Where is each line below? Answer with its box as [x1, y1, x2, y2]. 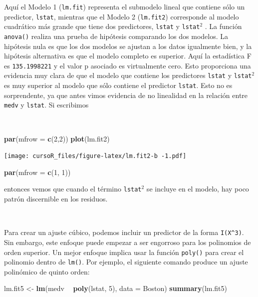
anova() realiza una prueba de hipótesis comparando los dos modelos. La [4, 30, 229, 41]
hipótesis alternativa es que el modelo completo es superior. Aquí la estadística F [4, 50, 252, 61]
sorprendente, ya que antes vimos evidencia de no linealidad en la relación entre [4, 89, 248, 100]
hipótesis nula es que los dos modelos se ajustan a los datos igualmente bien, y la [4, 40, 252, 51]
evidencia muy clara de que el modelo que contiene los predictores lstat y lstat [4, 70, 252, 80]
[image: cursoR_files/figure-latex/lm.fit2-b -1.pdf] [4, 152, 187, 160]
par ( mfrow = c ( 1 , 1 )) [4, 166, 71, 177]
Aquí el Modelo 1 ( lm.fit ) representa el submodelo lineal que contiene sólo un [4, 1, 245, 11]
